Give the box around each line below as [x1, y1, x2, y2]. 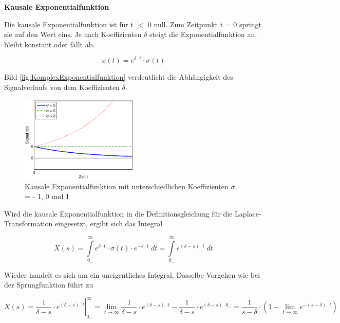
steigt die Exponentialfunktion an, [149, 29, 257, 40]
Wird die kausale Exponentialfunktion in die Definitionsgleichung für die [4, 208, 233, 219]
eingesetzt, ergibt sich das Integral [54, 218, 163, 229]
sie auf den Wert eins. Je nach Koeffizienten [4, 29, 142, 40]
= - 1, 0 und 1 [25, 191, 70, 202]
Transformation [4, 218, 53, 229]
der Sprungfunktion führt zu [4, 279, 93, 290]
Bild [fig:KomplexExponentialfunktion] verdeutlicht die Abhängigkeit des [4, 71, 233, 82]
